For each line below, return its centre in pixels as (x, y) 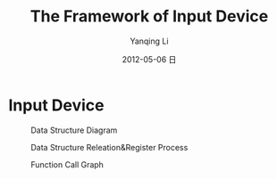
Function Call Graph (67, 164)
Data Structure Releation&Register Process (109, 147)
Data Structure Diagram (74, 130)
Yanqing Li (149, 41)
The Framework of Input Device (149, 16)
